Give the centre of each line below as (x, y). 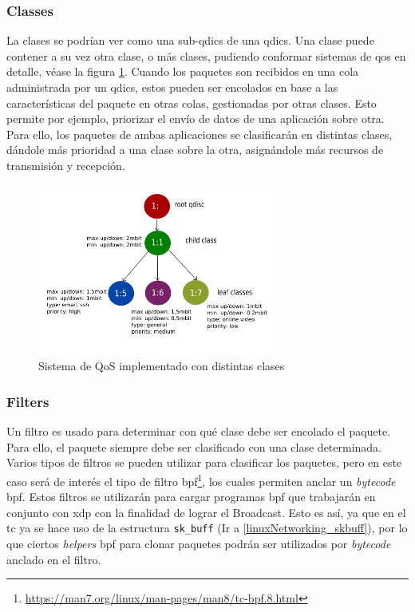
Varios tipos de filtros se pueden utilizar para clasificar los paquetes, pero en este (204, 462)
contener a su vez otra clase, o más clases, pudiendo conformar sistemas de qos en (206, 55)
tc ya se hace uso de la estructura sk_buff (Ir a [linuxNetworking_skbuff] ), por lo (207, 528)
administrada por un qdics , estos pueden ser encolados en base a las (172, 87)
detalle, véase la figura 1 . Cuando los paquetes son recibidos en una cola (183, 71)
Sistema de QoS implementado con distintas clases (162, 366)
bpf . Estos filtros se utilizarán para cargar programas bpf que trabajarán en (191, 497)
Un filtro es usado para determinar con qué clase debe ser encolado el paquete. (199, 431)
